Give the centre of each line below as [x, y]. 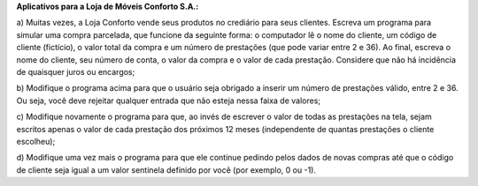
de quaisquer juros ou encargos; [76, 71]
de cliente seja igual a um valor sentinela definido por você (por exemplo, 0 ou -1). [166, 170]
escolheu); [36, 141]
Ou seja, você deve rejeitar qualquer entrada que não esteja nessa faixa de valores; [169, 100]
